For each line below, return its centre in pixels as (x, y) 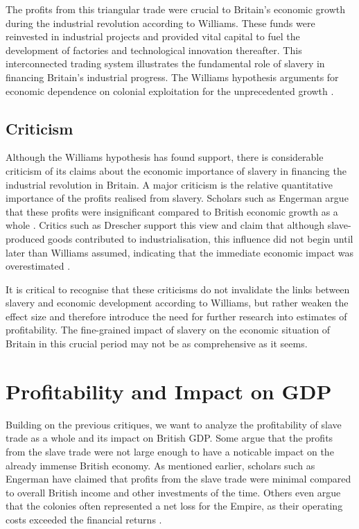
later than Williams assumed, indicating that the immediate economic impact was (179, 252)
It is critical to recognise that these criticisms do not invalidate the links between (178, 289)
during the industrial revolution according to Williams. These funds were (160, 23)
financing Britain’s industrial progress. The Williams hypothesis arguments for (172, 77)
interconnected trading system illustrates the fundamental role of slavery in (165, 63)
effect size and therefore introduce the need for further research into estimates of (176, 316)
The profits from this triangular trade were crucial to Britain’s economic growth (175, 9)
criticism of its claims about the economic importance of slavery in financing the (176, 170)
